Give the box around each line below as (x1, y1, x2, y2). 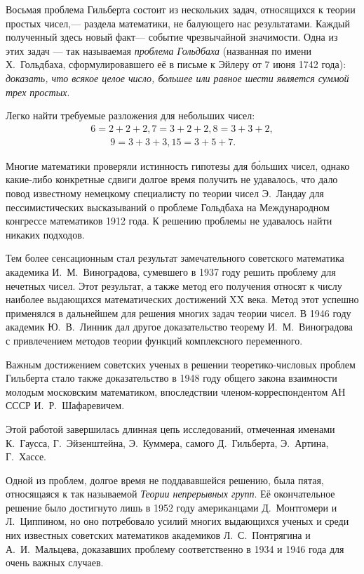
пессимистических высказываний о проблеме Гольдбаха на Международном (6, 199, 330, 214)
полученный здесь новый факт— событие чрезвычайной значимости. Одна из (6, 29, 338, 44)
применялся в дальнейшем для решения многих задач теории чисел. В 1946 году (6, 305, 351, 320)
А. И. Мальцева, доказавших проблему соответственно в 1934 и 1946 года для (6, 541, 344, 556)
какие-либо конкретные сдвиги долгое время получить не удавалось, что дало (6, 172, 338, 187)
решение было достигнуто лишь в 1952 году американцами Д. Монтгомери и (6, 500, 337, 514)
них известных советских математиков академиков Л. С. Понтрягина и (6, 528, 311, 542)
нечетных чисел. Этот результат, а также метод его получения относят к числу (6, 278, 342, 293)
